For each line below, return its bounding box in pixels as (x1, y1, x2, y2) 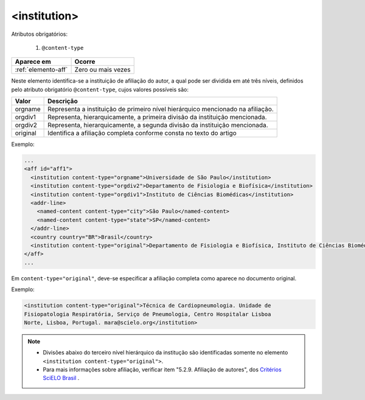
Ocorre (74, 58, 96, 66)
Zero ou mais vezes (74, 66, 131, 74)
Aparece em (15, 58, 51, 66)
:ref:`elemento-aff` (15, 66, 68, 74)
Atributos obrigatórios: (11, 30, 68, 38)
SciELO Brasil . (43, 374, 80, 382)
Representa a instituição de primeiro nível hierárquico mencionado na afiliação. (47, 105, 274, 114)
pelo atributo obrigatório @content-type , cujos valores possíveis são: (11, 86, 189, 93)
